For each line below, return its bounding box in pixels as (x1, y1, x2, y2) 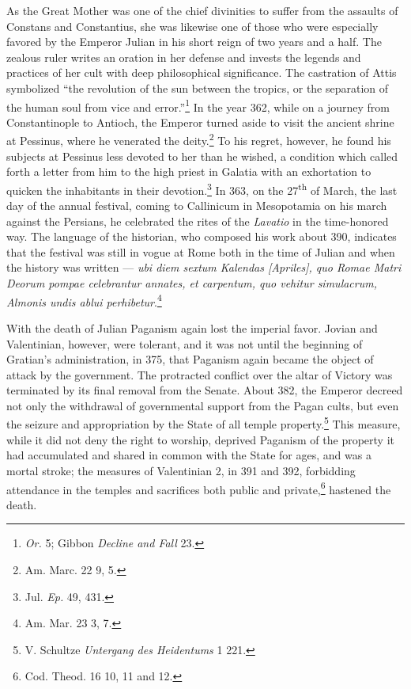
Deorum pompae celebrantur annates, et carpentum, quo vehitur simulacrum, (6, 275, 377, 291)
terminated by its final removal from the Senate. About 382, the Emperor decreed (6, 382, 403, 398)
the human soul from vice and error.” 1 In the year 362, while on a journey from (6, 96, 390, 115)
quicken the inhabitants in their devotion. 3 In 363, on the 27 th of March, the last (6, 179, 398, 198)
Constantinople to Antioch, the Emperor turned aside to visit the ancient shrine (6, 113, 394, 130)
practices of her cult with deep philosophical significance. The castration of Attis (6, 64, 397, 81)
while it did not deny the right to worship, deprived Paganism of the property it (6, 431, 394, 447)
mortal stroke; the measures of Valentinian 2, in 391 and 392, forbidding (6, 462, 356, 478)
